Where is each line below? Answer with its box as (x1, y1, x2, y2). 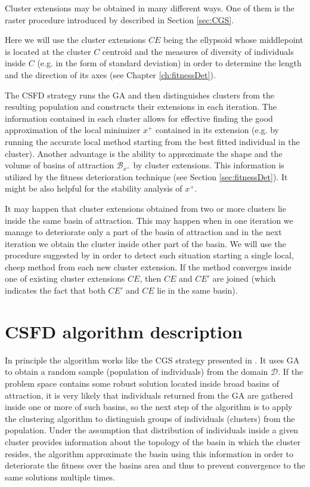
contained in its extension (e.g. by (155, 124, 280, 136)
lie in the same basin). (157, 284, 238, 297)
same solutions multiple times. (5, 470, 116, 483)
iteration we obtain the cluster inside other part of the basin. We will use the (5, 237, 286, 249)
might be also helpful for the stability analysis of (5, 182, 182, 195)
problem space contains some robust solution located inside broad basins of (5, 377, 280, 389)
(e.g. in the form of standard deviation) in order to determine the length (37, 57, 302, 69)
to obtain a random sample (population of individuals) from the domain (5, 365, 268, 378)
